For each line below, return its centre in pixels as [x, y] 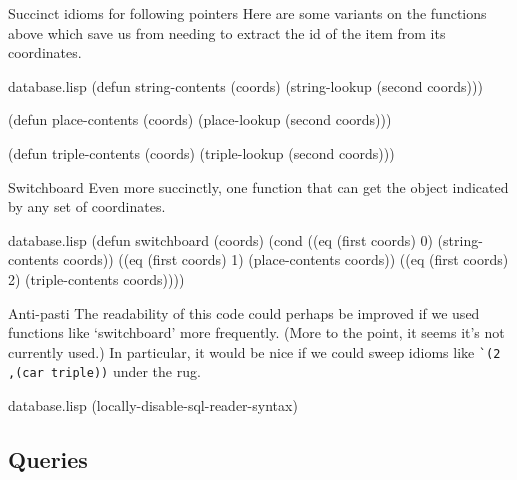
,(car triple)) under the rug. [104, 371]
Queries [48, 459]
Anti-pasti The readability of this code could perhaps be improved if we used [244, 312]
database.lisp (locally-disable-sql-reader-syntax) [153, 405]
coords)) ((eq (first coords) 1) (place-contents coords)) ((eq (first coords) [286, 259]
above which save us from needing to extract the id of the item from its [227, 32]
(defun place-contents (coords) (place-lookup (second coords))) [200, 119]
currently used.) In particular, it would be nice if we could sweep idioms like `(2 [254, 351]
